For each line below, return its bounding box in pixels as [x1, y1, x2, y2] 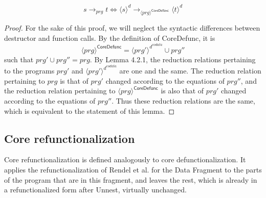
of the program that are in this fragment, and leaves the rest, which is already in [4, 174, 257, 185]
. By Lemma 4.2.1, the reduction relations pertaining [90, 54, 256, 64]
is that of [60, 75, 88, 86]
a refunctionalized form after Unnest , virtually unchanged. [4, 184, 187, 195]
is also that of [161, 85, 204, 96]
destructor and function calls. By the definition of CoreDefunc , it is [4, 32, 215, 43]
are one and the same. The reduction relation [119, 65, 261, 76]
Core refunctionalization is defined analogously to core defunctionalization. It [4, 154, 246, 165]
